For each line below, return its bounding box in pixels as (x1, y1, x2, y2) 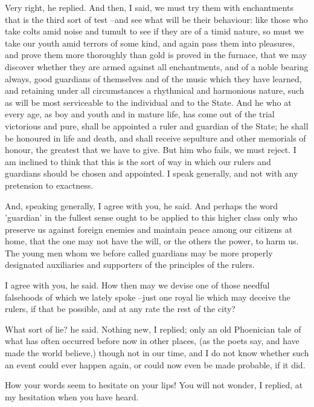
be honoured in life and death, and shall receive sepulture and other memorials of (5, 131, 306, 144)
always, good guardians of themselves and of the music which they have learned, (5, 72, 302, 85)
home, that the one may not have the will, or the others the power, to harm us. (5, 235, 299, 247)
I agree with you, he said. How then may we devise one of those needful (5, 279, 270, 291)
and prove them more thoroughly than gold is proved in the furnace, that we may (5, 48, 307, 61)
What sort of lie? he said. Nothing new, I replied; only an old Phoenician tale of (5, 322, 301, 335)
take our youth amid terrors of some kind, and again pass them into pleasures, (5, 36, 295, 49)
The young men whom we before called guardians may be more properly (5, 246, 273, 259)
